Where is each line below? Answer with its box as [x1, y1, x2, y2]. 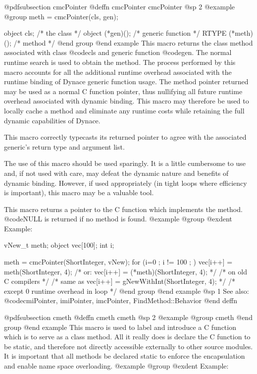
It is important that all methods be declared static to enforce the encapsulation [4, 351, 245, 361]
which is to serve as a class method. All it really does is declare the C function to [4, 331, 251, 342]
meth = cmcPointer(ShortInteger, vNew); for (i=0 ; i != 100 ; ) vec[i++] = [4, 257, 233, 267]
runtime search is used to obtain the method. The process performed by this [4, 56, 236, 67]
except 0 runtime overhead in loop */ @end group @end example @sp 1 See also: [4, 285, 249, 296]
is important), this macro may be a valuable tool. [4, 187, 154, 198]
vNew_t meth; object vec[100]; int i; [4, 240, 114, 250]
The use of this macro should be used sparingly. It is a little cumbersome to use [4, 158, 246, 168]
